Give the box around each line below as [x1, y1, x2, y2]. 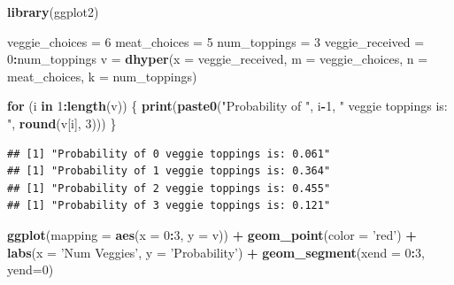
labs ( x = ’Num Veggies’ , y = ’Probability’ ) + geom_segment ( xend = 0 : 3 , [7, 243, 425, 261]
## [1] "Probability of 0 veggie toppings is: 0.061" [7, 147, 331, 160]
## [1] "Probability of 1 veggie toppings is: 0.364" [7, 165, 331, 178]
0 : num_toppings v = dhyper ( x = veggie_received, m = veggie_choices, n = [7, 50, 428, 68]
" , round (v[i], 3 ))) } [7, 113, 117, 132]
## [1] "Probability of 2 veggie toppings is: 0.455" [7, 181, 331, 195]
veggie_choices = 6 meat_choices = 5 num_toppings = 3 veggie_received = [7, 32, 425, 50]
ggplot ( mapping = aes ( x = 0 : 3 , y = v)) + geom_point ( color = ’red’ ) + [7, 225, 417, 243]
